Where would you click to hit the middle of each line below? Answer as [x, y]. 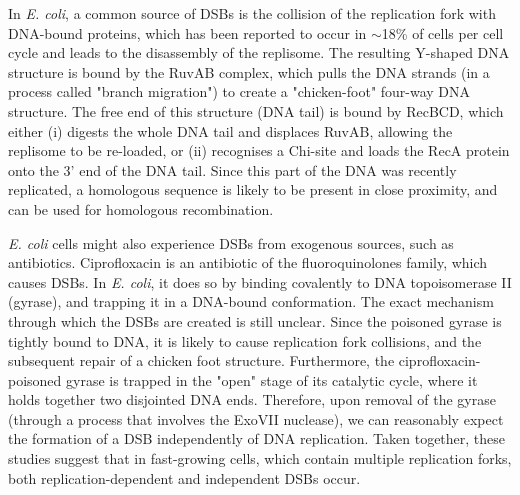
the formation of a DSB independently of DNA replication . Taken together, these [257, 438]
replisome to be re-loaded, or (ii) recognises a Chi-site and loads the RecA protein [259, 150]
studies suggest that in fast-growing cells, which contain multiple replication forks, [260, 458]
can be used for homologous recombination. [141, 208]
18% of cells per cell [442, 32]
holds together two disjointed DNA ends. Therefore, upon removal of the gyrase [252, 399]
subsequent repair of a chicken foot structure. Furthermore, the [201, 360]
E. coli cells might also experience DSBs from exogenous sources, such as [231, 242]
